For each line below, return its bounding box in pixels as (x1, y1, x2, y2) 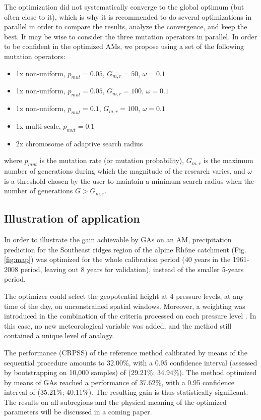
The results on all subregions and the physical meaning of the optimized (4, 396, 227, 407)
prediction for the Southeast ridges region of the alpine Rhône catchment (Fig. (4, 244, 246, 254)
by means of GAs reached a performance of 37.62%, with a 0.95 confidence (4, 377, 234, 387)
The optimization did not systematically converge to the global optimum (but (4, 2, 244, 12)
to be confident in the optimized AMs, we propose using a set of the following (4, 41, 244, 51)
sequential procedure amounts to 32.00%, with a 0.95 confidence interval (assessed (4, 357, 257, 367)
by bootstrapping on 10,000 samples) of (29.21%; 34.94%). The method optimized (4, 367, 257, 378)
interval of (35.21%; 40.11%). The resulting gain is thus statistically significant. (4, 387, 248, 397)
